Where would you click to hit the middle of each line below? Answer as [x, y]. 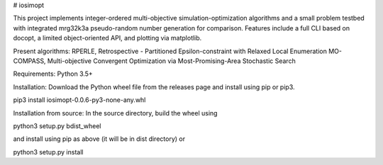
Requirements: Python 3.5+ [53, 74]
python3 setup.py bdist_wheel [57, 126]
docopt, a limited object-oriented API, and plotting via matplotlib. [107, 38]
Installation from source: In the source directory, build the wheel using [115, 113]
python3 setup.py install [48, 152]
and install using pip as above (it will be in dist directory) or [99, 139]
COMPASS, [29, 61]
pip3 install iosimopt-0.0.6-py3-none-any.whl [79, 100]
